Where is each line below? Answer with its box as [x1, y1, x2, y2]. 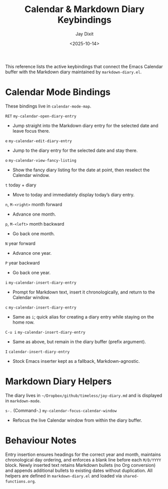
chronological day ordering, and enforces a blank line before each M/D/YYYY [5, 456, 161, 463]
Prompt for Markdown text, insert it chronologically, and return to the [12, 289, 155, 295]
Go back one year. [12, 269, 51, 275]
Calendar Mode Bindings [5, 86, 111, 98]
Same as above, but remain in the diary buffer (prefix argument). [12, 338, 146, 345]
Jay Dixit [75, 31, 94, 37]
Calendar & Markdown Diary [24, 4, 145, 15]
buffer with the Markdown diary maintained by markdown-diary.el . [5, 69, 142, 75]
